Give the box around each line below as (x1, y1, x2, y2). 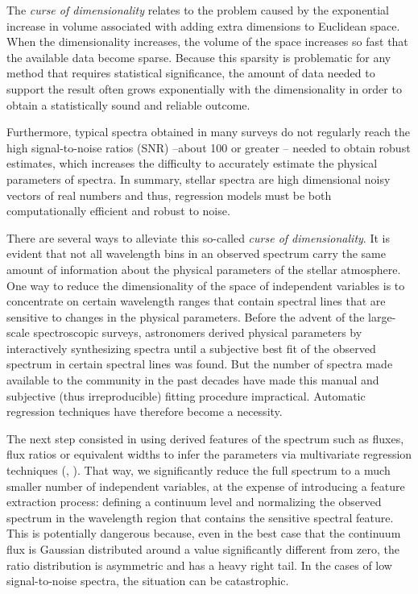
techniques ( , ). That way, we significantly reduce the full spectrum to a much (6, 462, 391, 479)
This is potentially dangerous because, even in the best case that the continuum (6, 525, 401, 542)
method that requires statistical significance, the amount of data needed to (6, 64, 375, 81)
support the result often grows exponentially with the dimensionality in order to (6, 80, 402, 97)
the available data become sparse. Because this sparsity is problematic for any (6, 48, 391, 65)
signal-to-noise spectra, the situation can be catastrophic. (6, 572, 289, 589)
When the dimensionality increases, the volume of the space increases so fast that (6, 33, 408, 50)
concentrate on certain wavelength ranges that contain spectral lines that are (6, 293, 386, 309)
